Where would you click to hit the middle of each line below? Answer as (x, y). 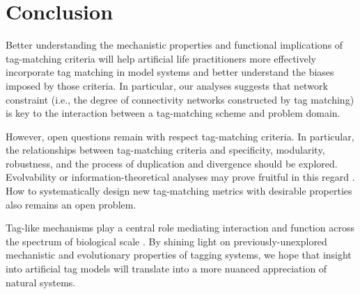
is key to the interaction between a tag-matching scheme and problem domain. (173, 113)
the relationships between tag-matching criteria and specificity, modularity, (165, 150)
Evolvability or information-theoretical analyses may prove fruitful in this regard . (180, 177)
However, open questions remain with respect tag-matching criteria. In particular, (180, 136)
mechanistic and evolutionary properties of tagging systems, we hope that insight (179, 255)
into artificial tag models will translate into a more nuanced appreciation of (166, 269)
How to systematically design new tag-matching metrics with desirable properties (179, 191)
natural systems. (41, 282)
